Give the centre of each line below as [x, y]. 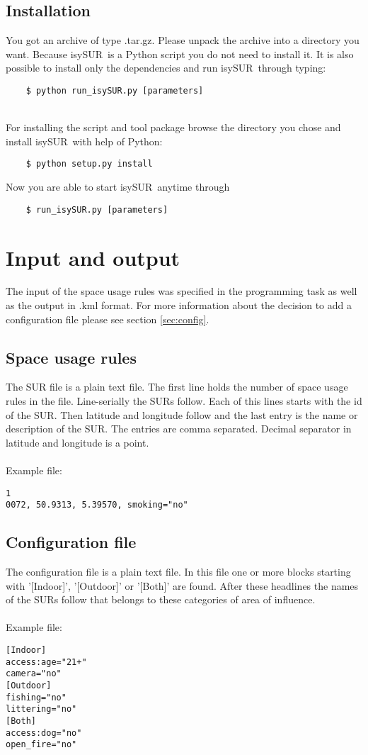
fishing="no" [36, 697]
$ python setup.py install [89, 164]
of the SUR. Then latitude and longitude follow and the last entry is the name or [182, 414]
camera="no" [34, 674]
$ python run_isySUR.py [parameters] [115, 90]
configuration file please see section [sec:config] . [108, 319]
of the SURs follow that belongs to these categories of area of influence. [161, 599]
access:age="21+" [46, 662]
